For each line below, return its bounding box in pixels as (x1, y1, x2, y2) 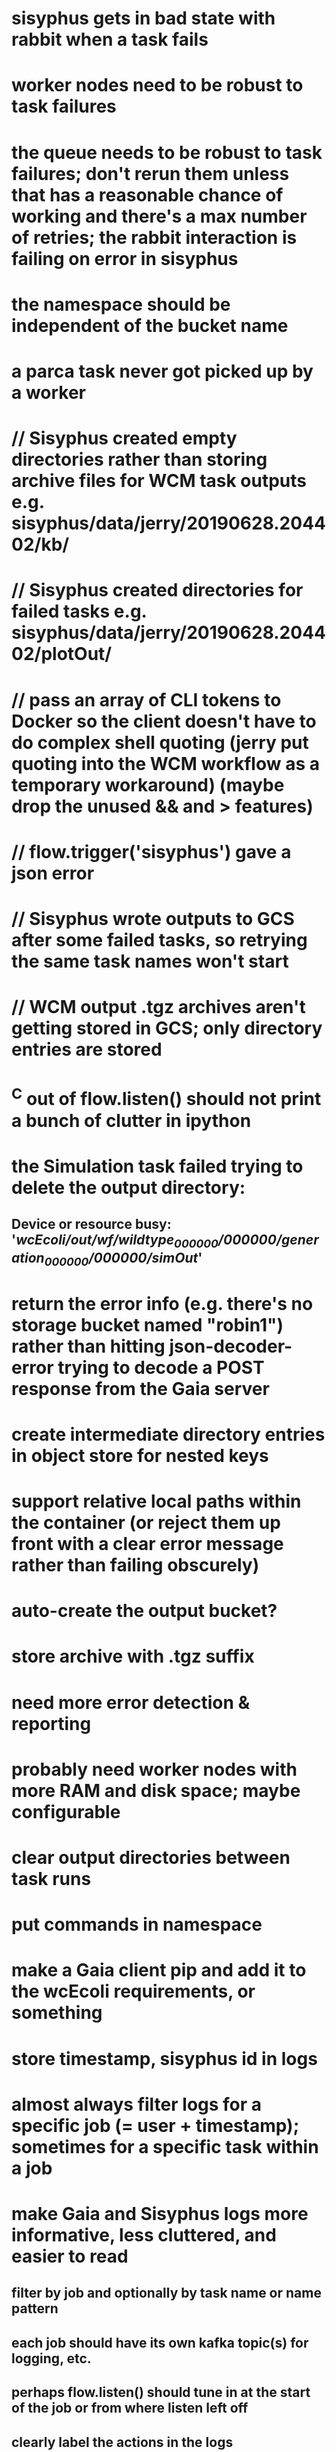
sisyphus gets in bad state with (11, 7, 276, 30)
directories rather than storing (11, 448, 268, 471)
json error (11, 862, 95, 884)
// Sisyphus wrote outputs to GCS (11, 907, 295, 930)
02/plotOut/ (11, 643, 113, 666)
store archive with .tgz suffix (11, 1645, 255, 1668)
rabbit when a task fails (11, 28, 209, 51)
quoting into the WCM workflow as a (11, 752, 320, 775)
